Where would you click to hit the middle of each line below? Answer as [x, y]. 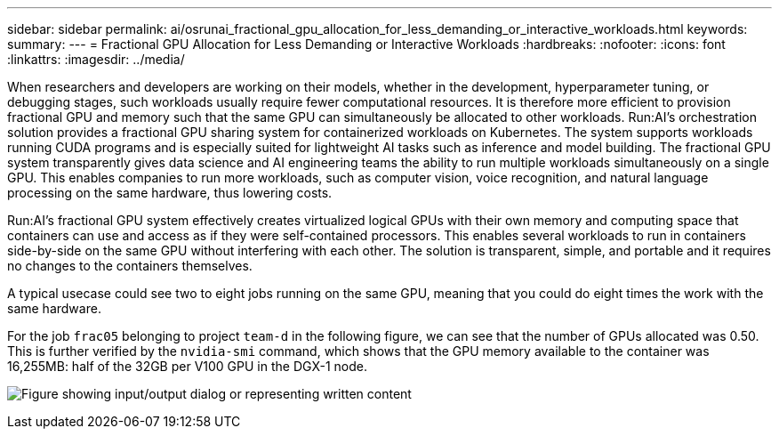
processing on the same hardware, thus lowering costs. [170, 193]
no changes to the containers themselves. [130, 266]
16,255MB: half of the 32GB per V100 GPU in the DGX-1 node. [187, 366]
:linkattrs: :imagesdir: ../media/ [96, 59]
